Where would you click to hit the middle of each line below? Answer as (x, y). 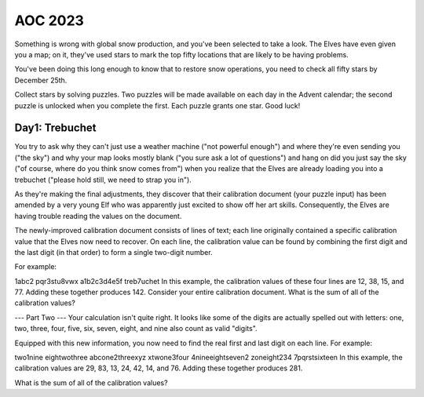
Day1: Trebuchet (56, 128)
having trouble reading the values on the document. (98, 216)
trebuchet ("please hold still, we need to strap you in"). (103, 180)
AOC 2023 (49, 20)
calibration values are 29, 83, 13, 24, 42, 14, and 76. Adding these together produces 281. (159, 368)
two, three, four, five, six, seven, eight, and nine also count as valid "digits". (136, 329)
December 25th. (41, 80)
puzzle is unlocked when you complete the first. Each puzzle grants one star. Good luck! (157, 105)
